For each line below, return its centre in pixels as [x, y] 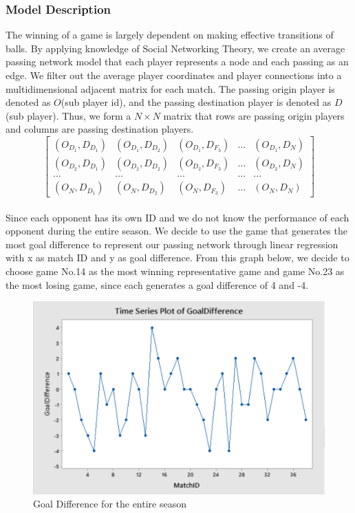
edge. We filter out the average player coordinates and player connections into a [174, 75]
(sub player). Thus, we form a [68, 115]
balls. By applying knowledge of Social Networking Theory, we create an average [175, 48]
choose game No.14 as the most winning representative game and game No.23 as [175, 271]
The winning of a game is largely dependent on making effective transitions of [170, 35]
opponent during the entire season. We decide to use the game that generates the [176, 231]
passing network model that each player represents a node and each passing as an [177, 62]
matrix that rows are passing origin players [254, 115]
